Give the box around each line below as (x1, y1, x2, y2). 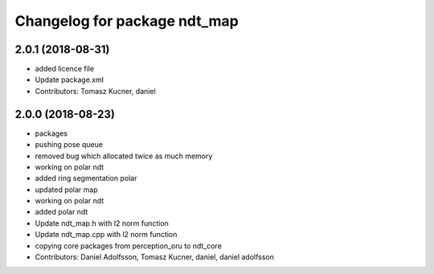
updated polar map (35, 185, 98, 194)
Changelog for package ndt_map (14, 12, 239, 30)
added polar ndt (35, 207, 88, 217)
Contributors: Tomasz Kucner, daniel (35, 86, 156, 96)
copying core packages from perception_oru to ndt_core (35, 241, 223, 251)
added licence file (35, 64, 95, 74)
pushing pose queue (35, 140, 104, 149)
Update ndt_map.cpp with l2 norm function (35, 230, 178, 239)
